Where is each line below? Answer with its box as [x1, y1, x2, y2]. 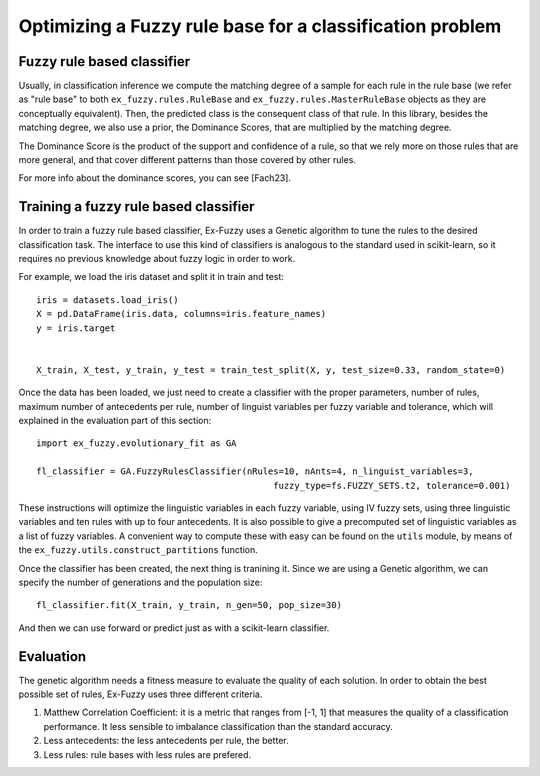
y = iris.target [36, 322, 116, 334]
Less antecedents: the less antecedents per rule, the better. [43, 735, 289, 747]
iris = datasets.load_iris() [36, 294, 179, 305]
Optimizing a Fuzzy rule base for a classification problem [18, 15, 502, 37]
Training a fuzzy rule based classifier [18, 198, 255, 215]
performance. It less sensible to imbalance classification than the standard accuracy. [43, 720, 394, 732]
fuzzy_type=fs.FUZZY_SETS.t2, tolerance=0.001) [273, 480, 511, 491]
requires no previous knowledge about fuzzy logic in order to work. [18, 253, 296, 265]
